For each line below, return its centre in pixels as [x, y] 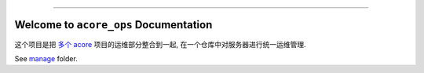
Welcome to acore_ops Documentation [113, 25]
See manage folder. [46, 58]
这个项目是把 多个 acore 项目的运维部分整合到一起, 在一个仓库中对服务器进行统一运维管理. [160, 44]
